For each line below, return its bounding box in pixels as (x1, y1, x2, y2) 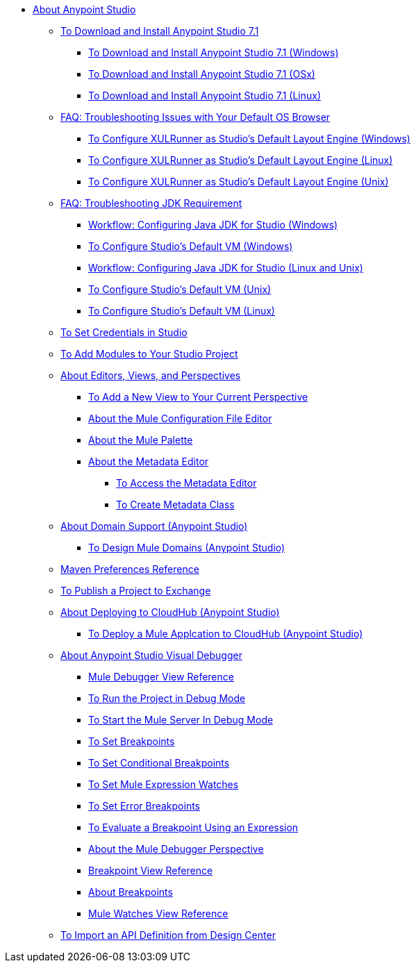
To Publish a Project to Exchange (60, 585, 211, 596)
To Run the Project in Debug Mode (88, 692, 246, 704)
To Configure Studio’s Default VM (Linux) (88, 305, 275, 317)
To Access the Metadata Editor (116, 477, 257, 489)
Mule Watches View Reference (88, 908, 228, 919)
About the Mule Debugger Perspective (88, 843, 264, 855)
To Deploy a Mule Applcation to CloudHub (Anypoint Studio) (88, 628, 363, 640)
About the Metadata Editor (88, 456, 209, 467)
